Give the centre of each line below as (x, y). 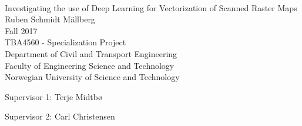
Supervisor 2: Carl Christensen (60, 116)
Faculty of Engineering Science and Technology (90, 65)
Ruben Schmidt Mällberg (50, 19)
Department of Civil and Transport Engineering (91, 53)
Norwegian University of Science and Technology (92, 77)
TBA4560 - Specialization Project (66, 42)
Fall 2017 (21, 30)
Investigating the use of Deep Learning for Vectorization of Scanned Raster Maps (151, 7)
